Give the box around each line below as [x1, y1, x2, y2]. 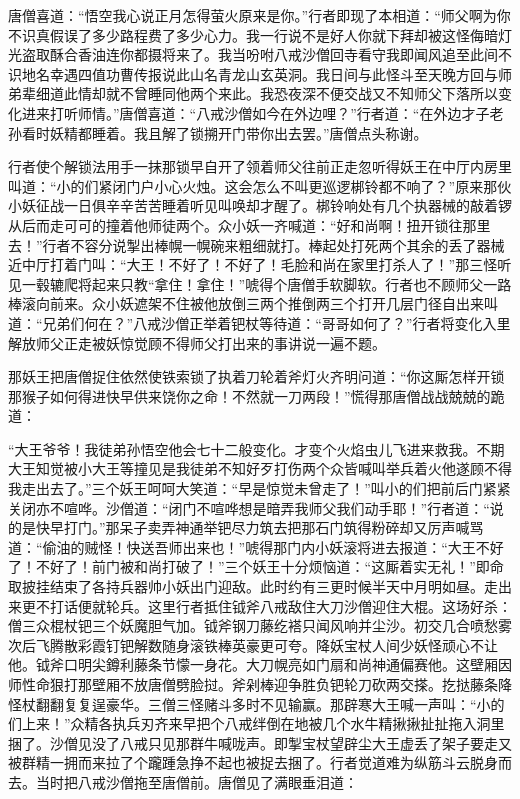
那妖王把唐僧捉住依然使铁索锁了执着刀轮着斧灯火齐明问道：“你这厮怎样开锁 [8, 366, 505, 387]
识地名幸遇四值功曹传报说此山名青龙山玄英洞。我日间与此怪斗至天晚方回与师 [8, 63, 512, 84]
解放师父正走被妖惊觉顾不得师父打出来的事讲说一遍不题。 [8, 332, 386, 353]
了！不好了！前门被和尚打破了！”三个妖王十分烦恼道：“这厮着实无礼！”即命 [8, 556, 504, 577]
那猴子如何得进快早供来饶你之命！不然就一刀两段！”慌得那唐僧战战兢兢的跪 [8, 385, 505, 406]
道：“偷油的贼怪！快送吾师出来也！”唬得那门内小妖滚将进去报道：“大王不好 [8, 536, 504, 557]
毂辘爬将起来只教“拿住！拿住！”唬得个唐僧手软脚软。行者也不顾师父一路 [35, 273, 512, 294]
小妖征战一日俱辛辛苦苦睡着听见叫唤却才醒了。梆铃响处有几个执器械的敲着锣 [8, 195, 512, 216]
